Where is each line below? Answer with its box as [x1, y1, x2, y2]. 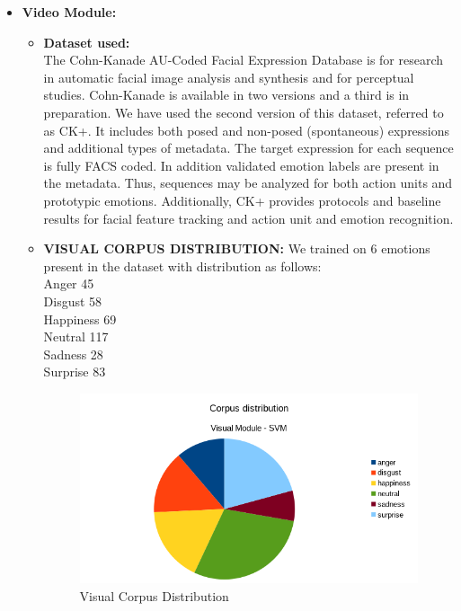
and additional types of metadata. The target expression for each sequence [43, 138, 454, 157]
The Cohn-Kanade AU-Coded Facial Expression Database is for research [43, 50, 444, 69]
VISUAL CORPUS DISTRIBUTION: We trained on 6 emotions [43, 239, 430, 258]
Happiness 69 [43, 309, 117, 328]
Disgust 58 [43, 291, 102, 310]
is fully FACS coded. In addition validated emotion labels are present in [43, 155, 439, 174]
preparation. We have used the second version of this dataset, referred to [43, 102, 444, 121]
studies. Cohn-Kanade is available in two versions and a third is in [43, 85, 410, 104]
